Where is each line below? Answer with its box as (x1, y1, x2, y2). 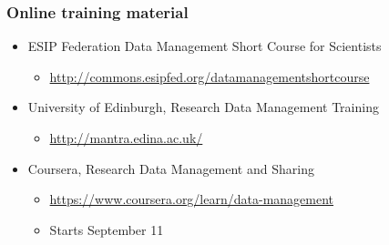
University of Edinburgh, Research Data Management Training (27, 97, 379, 117)
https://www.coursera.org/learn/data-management (49, 189, 334, 209)
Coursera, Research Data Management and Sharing (27, 158, 314, 178)
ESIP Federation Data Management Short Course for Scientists (27, 36, 382, 56)
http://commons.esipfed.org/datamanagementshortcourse (49, 66, 370, 86)
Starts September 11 (49, 219, 164, 239)
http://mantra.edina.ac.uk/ (49, 128, 203, 147)
